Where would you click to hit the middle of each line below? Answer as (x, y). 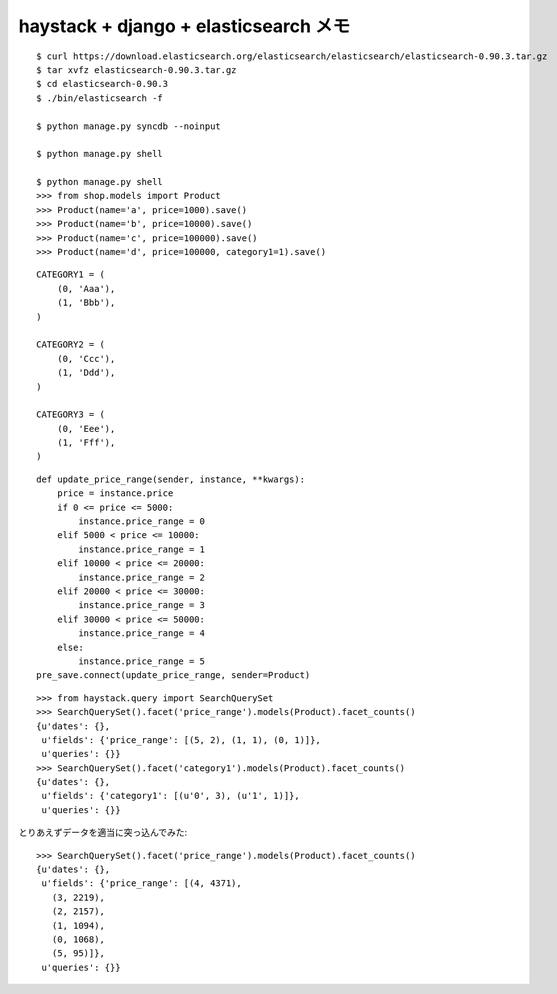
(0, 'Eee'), (86, 428)
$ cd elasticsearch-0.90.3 (102, 84)
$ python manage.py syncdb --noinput (129, 126)
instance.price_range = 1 (141, 549)
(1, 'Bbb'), (86, 303)
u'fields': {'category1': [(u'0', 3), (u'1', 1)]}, (170, 796)
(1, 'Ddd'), (86, 373)
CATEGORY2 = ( (70, 344)
